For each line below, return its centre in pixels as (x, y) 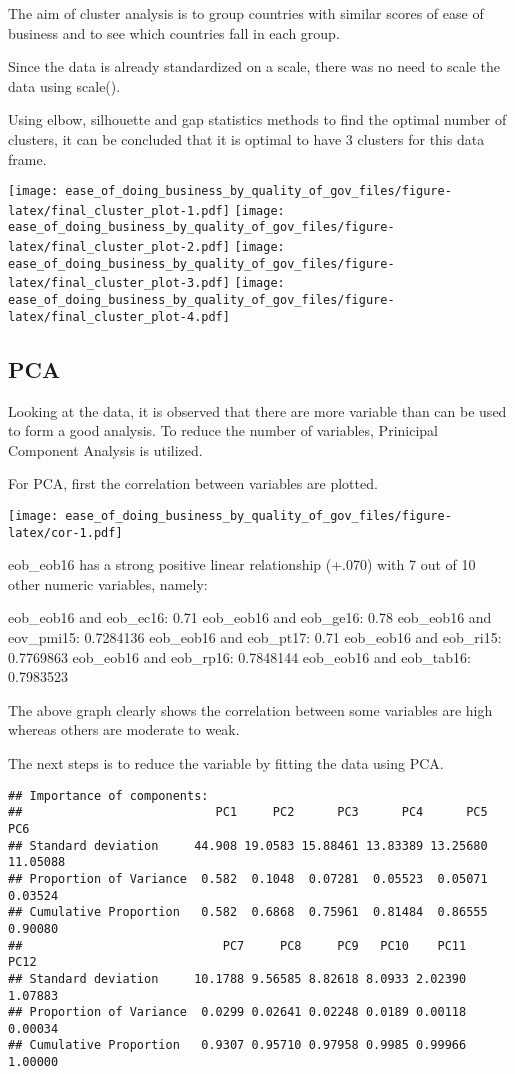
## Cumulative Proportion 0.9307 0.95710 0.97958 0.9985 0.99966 (237, 1045)
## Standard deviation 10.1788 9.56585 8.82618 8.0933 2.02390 (237, 978)
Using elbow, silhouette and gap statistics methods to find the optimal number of (257, 119)
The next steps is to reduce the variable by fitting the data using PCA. (226, 763)
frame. (27, 158)
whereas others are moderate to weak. (124, 729)
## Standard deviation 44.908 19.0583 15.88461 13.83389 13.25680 (248, 845)
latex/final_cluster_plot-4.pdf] (119, 316)
